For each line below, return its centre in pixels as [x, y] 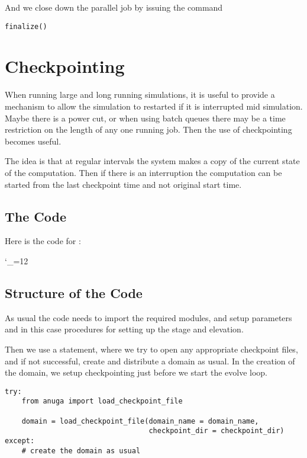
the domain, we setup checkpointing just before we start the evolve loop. [136, 372]
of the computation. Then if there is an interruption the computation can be [143, 172]
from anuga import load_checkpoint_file [102, 401]
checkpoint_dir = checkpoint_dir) [216, 431]
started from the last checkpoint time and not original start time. [123, 184]
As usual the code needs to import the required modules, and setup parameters [148, 317]
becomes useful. [33, 141]
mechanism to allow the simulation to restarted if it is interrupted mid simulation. [154, 106]
